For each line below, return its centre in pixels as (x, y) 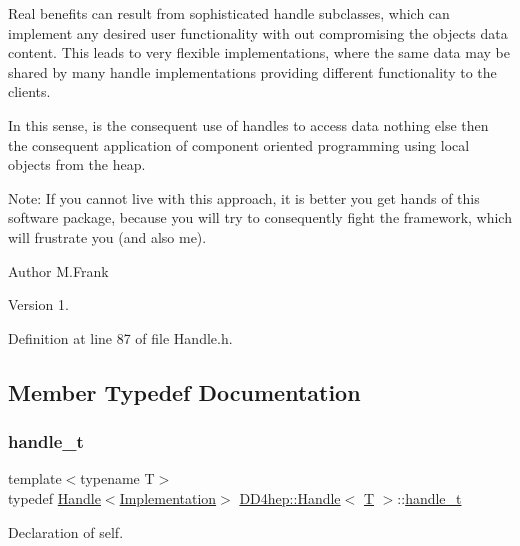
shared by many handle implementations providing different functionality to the (252, 71)
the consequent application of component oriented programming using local (239, 144)
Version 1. (38, 304)
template (35, 478)
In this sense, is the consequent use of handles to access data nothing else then (248, 124)
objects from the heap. (77, 164)
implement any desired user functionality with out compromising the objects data (258, 32)
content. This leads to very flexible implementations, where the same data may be (259, 52)
